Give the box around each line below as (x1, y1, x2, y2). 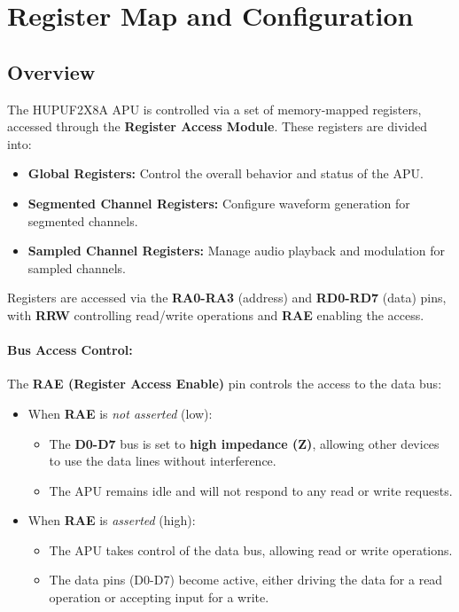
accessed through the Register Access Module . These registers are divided (7, 117, 427, 136)
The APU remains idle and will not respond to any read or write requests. (49, 481, 453, 499)
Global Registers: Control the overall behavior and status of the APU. (27, 164, 424, 183)
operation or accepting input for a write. (49, 588, 269, 607)
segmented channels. (27, 211, 138, 230)
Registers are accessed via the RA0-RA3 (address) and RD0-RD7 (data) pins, (7, 288, 447, 307)
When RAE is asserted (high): (27, 511, 196, 530)
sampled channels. (27, 258, 127, 277)
